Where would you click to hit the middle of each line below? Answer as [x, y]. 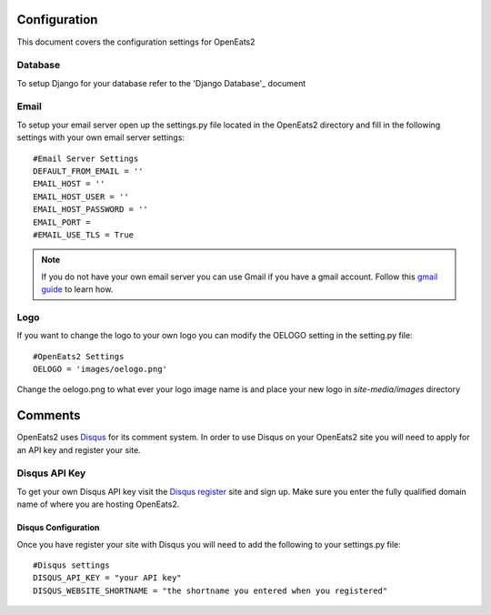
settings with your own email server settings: [101, 137]
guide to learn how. [77, 289]
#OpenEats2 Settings [79, 356]
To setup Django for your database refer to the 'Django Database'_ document [161, 83]
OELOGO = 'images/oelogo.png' [100, 369]
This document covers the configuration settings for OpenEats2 [136, 42]
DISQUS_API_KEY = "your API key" [107, 578]
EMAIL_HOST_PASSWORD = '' [91, 210]
